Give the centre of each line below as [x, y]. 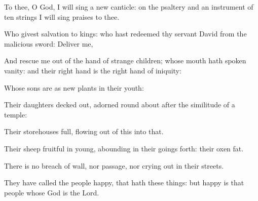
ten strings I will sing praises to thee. [62, 16]
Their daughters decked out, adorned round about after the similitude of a [120, 105]
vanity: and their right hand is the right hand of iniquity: [93, 70]
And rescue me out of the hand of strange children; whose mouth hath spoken [125, 61]
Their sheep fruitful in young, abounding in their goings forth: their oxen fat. [124, 148]
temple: [16, 114]
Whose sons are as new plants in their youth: [74, 87]
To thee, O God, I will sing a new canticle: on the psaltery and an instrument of [129, 7]
